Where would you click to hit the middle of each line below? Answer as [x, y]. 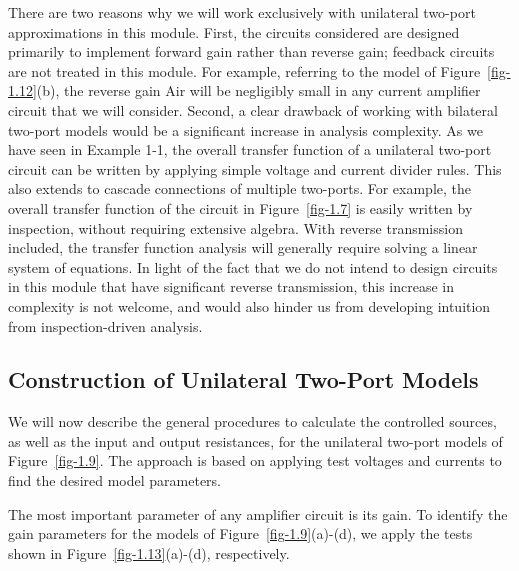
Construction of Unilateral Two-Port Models [243, 379]
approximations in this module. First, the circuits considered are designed [234, 31]
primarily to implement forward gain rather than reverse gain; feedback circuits [251, 51]
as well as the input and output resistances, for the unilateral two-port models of [255, 440]
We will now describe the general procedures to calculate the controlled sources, [252, 421]
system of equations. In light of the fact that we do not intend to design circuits [253, 266]
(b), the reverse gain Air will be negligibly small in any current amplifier [258, 90]
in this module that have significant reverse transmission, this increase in [231, 286]
